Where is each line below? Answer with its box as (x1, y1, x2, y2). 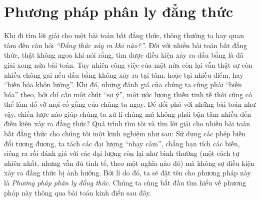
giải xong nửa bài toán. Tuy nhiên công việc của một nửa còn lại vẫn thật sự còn (4, 59, 252, 70)
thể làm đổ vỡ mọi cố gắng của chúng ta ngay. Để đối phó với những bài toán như (4, 99, 256, 109)
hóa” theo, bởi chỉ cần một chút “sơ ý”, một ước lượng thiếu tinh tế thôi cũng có (4, 89, 252, 99)
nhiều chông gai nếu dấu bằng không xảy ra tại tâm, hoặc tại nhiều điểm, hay (4, 69, 243, 80)
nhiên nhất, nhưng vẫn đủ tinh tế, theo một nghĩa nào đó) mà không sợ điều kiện (4, 157, 254, 168)
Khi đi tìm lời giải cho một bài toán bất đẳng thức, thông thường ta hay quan (4, 30, 244, 41)
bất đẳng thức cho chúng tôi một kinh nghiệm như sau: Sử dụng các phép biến (4, 128, 246, 139)
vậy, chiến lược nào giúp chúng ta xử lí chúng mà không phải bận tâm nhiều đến (4, 108, 251, 119)
